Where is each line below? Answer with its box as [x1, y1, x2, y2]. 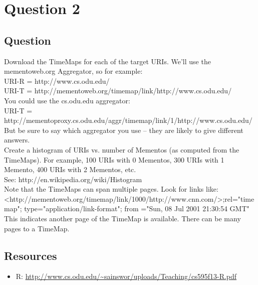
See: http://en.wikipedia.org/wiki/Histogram [4, 174, 142, 184]
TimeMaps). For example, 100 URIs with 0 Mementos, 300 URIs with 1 [4, 154, 224, 165]
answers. [4, 134, 30, 145]
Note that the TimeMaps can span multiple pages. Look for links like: [4, 184, 218, 194]
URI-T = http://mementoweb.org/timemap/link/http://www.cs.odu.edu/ [4, 85, 232, 96]
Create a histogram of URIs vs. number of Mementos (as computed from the [4, 144, 239, 155]
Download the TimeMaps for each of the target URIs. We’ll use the [4, 56, 211, 66]
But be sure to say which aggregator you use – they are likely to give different [4, 124, 243, 135]
